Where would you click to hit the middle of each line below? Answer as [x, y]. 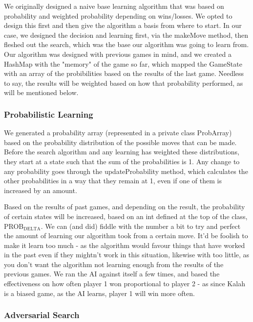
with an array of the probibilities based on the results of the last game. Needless [124, 73]
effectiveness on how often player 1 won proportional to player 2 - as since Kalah [125, 284]
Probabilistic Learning [49, 114]
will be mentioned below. [41, 92]
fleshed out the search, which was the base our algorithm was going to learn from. [126, 44]
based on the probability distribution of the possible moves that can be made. [120, 142]
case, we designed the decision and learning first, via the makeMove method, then [126, 35]
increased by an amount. [41, 190]
